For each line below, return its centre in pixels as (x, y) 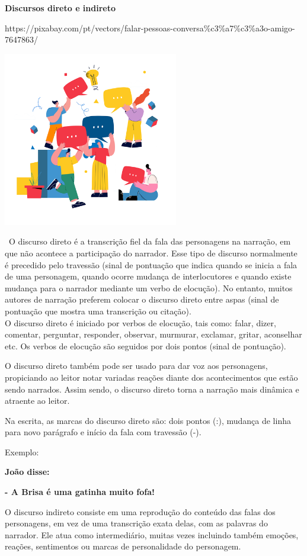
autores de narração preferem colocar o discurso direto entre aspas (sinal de (142, 299)
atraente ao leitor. (37, 401)
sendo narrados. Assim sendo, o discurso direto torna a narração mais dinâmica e (152, 389)
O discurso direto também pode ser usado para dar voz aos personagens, (136, 366)
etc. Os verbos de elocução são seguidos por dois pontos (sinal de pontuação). (145, 346)
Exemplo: (22, 451)
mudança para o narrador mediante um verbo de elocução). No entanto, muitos (149, 287)
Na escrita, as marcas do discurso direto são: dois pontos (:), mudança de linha (148, 420)
